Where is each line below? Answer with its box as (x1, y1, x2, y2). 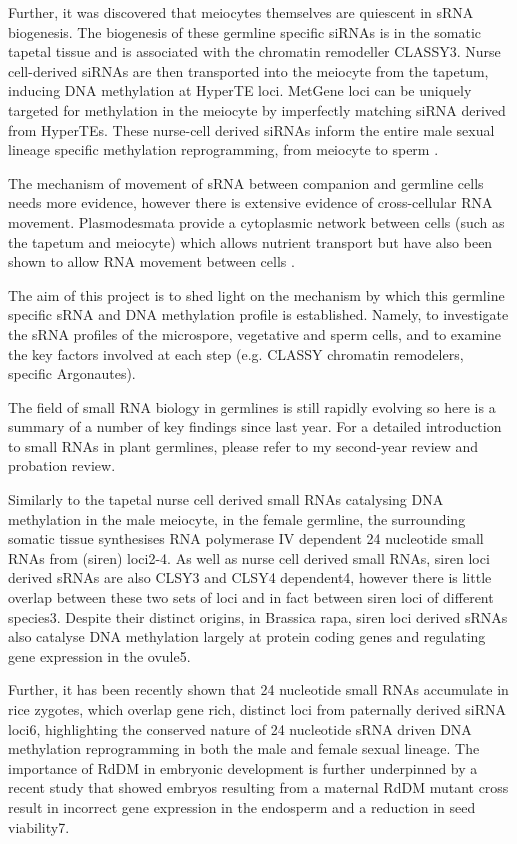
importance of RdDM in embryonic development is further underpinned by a (8, 757, 478, 778)
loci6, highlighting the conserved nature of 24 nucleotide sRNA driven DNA (8, 718, 472, 739)
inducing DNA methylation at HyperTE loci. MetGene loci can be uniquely (8, 80, 472, 101)
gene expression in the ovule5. (8, 645, 191, 666)
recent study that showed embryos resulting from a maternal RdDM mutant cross (8, 777, 509, 798)
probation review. (8, 455, 116, 476)
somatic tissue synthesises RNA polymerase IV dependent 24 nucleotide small (8, 528, 484, 549)
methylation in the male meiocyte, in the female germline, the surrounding (8, 508, 466, 529)
